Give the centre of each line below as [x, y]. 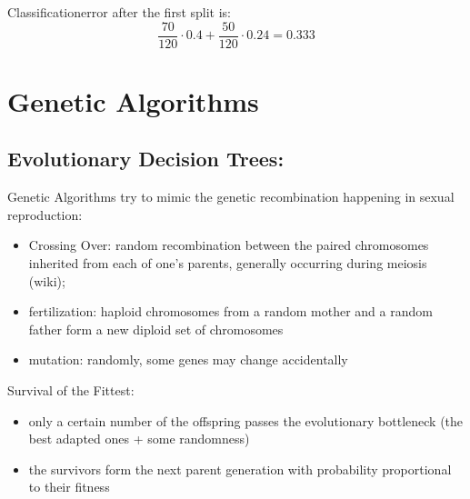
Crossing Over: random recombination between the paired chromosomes [229, 245]
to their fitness [69, 487]
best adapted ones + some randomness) [139, 439]
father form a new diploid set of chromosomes [156, 329]
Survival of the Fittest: [71, 389]
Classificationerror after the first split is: [119, 12]
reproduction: [45, 214]
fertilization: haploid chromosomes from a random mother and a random [230, 311]
